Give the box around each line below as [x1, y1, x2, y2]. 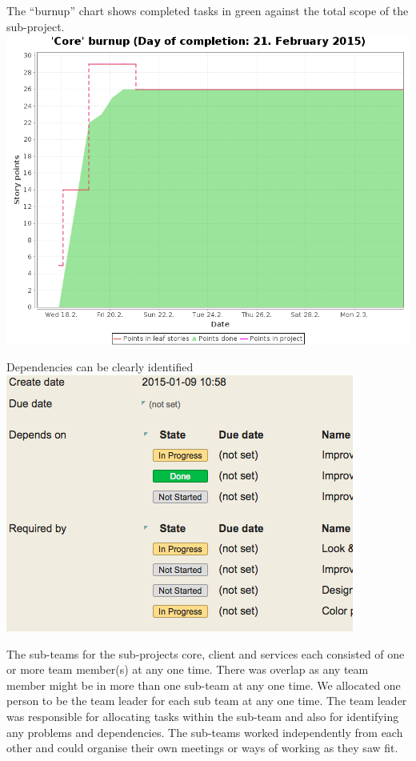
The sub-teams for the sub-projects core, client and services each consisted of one [6, 645, 405, 662]
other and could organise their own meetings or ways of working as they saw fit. [6, 739, 398, 756]
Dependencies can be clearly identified [6, 358, 194, 375]
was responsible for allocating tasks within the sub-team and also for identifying [6, 708, 399, 725]
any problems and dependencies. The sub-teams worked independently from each [6, 723, 403, 740]
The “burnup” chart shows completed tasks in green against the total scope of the [6, 2, 409, 18]
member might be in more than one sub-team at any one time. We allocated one [6, 676, 401, 693]
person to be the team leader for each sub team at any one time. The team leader [6, 692, 407, 709]
